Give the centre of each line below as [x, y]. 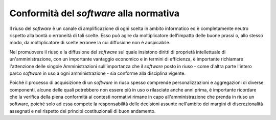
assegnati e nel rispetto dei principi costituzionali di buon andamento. [83, 111]
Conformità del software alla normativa [95, 13]
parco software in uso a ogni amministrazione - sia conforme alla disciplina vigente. [98, 73]
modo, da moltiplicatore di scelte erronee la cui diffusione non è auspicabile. [90, 43]
